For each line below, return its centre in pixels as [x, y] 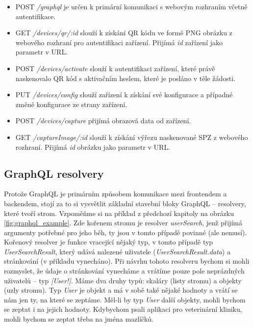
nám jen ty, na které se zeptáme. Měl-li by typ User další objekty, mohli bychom [125, 299]
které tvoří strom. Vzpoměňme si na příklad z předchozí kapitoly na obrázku [119, 213]
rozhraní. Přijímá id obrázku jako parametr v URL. [93, 147]
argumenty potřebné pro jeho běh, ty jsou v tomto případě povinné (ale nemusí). [126, 232]
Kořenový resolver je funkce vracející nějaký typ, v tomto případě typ [109, 242]
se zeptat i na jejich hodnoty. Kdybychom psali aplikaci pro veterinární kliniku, [123, 309]
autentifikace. [36, 16]
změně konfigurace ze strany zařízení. [71, 104]
